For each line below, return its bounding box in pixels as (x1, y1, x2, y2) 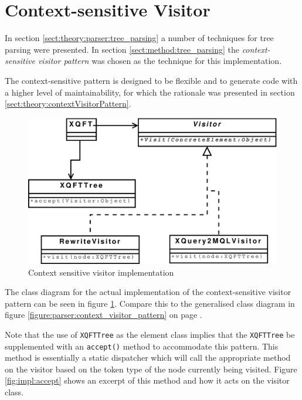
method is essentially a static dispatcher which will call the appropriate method (5, 351, 291, 364)
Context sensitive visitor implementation (28, 266, 174, 278)
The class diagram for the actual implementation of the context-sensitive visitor (5, 286, 291, 298)
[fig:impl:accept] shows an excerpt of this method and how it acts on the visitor (5, 374, 290, 387)
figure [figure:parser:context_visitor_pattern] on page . (5, 309, 202, 321)
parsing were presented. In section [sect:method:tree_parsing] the (5, 43, 239, 55)
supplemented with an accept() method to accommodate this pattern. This (5, 340, 279, 352)
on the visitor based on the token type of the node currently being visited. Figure (5, 362, 297, 375)
